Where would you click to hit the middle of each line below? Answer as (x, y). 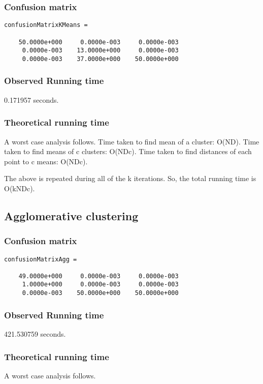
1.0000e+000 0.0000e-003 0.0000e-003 (100, 285)
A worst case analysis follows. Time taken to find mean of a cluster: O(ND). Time (132, 141)
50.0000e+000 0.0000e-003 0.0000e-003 (98, 42)
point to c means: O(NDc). (46, 161)
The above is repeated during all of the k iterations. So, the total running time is (130, 178)
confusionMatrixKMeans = (46, 25)
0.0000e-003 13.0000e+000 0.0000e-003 (100, 51)
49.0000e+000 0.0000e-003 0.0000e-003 (98, 276)
